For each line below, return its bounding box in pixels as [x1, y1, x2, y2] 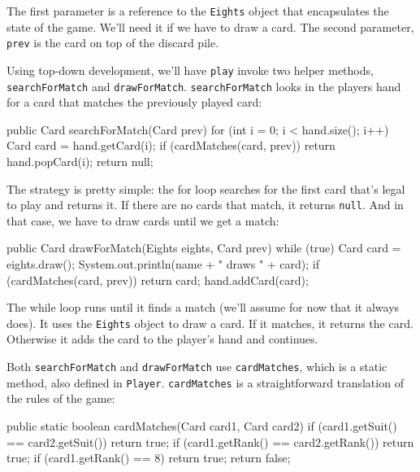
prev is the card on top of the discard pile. [6, 34, 219, 51]
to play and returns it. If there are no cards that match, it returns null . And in [6, 196, 404, 213]
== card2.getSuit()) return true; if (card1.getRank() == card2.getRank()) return [6, 433, 414, 450]
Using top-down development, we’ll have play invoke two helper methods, [6, 61, 374, 78]
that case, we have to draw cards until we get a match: [6, 212, 279, 229]
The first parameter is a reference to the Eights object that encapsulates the [6, 2, 389, 19]
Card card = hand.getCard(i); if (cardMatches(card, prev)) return [6, 137, 336, 154]
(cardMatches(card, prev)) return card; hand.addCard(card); [6, 271, 309, 288]
